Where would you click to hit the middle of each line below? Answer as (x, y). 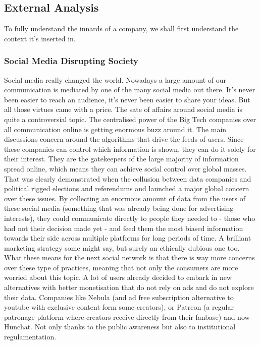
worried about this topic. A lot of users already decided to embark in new (118, 277)
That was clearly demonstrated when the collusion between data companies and (128, 178)
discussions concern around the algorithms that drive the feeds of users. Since (124, 139)
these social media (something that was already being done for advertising (119, 208)
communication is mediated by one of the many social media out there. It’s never (130, 90)
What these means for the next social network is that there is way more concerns (129, 257)
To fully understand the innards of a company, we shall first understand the (121, 28)
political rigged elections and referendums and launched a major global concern (127, 188)
